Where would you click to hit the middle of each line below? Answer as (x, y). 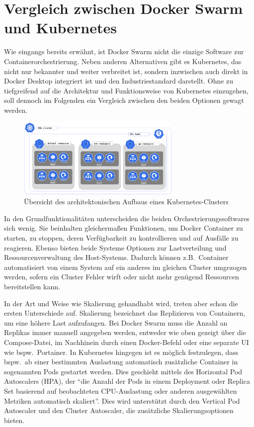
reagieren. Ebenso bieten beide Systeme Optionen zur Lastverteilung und (115, 247)
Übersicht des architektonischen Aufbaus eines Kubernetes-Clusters (126, 202)
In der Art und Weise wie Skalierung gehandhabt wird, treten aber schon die (121, 303)
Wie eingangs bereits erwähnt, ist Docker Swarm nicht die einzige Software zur (124, 51)
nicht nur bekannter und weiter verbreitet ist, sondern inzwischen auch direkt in (126, 71)
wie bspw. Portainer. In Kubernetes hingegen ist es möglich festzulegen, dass (121, 352)
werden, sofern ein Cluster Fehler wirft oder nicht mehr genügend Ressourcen (122, 277)
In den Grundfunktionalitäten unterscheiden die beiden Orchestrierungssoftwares (127, 218)
